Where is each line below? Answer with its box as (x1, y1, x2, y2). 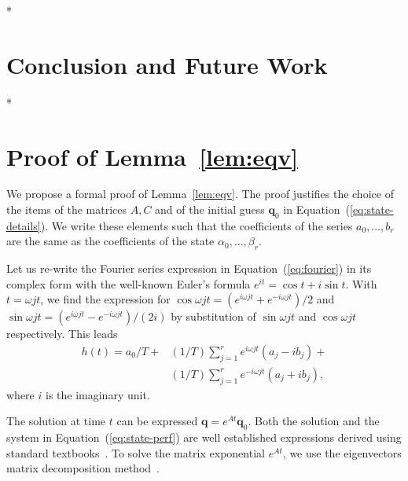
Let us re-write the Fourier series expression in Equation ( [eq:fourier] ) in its (6, 260, 372, 277)
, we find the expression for (40, 291, 171, 307)
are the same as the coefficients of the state (6, 233, 215, 249)
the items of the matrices (6, 201, 127, 218)
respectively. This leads (6, 325, 118, 342)
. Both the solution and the (248, 413, 380, 429)
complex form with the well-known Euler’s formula (6, 275, 251, 292)
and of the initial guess (155, 201, 265, 218)
